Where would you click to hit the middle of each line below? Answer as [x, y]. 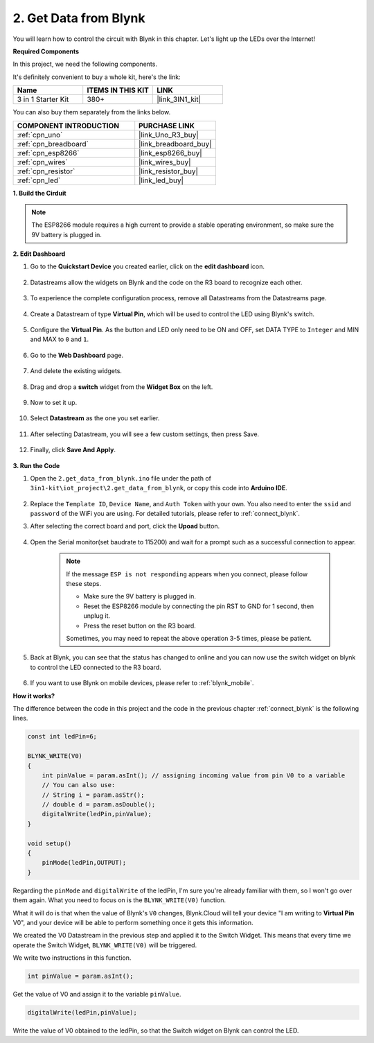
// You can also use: [79, 785]
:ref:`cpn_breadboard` [53, 144]
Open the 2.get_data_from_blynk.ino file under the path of [121, 478]
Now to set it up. [54, 402]
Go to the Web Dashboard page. [77, 355]
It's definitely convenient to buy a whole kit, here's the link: [97, 77]
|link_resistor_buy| [169, 171]
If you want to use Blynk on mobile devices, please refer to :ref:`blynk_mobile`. [142, 683]
